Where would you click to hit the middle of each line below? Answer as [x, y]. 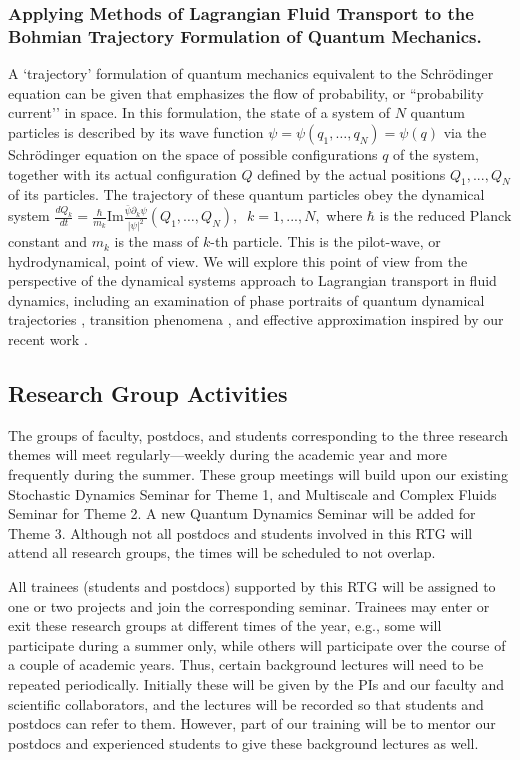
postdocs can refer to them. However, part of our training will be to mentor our [252, 723]
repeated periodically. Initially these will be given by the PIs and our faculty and [256, 683]
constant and [48, 241]
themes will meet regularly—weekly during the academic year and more [227, 454]
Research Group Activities [148, 393]
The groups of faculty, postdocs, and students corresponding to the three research [258, 434]
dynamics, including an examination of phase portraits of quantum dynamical [246, 299]
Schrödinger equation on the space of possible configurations [193, 153]
